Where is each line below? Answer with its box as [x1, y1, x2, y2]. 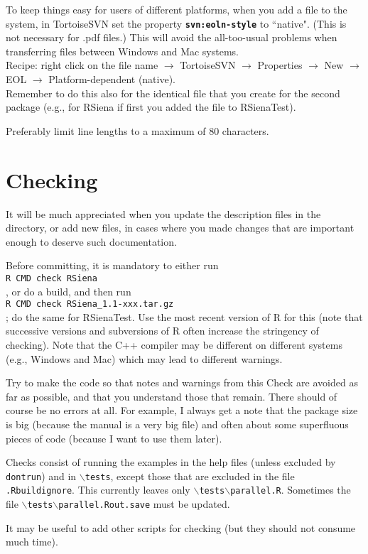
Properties [257, 58, 303, 72]
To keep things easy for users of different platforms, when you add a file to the [6, 2, 347, 16]
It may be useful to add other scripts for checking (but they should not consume [6, 520, 356, 535]
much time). [6, 534, 58, 549]
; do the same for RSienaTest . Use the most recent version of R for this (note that [6, 309, 363, 324]
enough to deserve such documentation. [6, 234, 177, 249]
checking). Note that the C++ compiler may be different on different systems [6, 337, 342, 352]
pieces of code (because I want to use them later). [6, 430, 222, 445]
